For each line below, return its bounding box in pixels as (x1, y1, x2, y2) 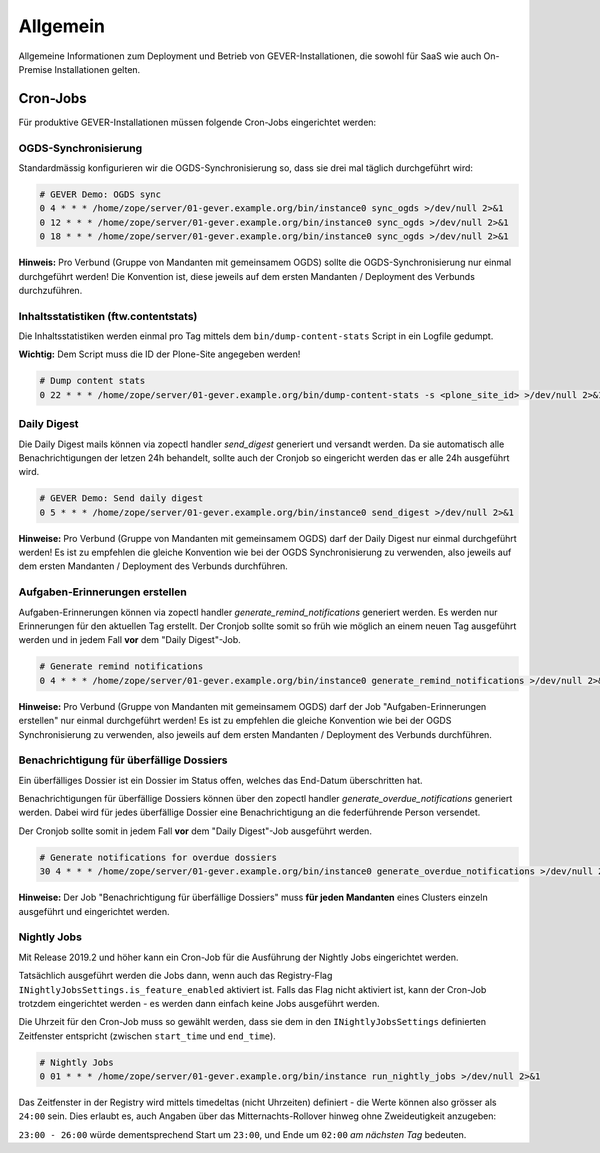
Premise (18, 63, 53, 75)
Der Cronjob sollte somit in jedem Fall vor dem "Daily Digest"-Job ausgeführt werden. (18, 825, 372, 837)
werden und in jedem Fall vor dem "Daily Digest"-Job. (18, 634, 241, 646)
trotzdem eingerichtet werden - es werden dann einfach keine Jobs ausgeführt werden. (18, 997, 380, 1009)
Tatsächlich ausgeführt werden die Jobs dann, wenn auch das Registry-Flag (18, 970, 333, 982)
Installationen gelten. (54, 63, 141, 75)
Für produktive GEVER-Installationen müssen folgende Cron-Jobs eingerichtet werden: (18, 116, 377, 128)
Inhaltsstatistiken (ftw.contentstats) (18, 309, 198, 323)
